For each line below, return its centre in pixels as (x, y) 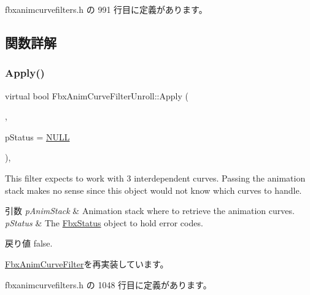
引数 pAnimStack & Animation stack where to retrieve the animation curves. (150, 211)
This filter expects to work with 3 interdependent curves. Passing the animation (155, 178)
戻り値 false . (29, 243)
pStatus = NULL (37, 136)
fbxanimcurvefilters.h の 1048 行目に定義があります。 (108, 284)
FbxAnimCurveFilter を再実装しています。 (87, 263)
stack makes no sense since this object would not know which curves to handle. (153, 190)
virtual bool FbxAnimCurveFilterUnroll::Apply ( (97, 95)
